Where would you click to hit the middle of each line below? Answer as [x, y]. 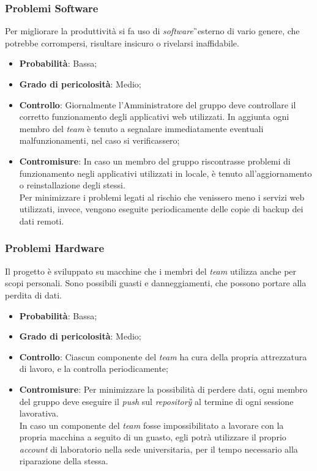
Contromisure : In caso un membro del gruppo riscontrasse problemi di [155, 161]
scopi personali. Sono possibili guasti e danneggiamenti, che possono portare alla [156, 283]
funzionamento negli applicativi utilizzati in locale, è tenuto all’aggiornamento [166, 173]
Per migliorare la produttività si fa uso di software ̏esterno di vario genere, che [152, 31]
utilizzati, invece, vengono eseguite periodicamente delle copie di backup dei [161, 209]
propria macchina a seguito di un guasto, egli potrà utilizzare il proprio [153, 437]
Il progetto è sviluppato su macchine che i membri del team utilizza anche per [151, 271]
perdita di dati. [34, 295]
